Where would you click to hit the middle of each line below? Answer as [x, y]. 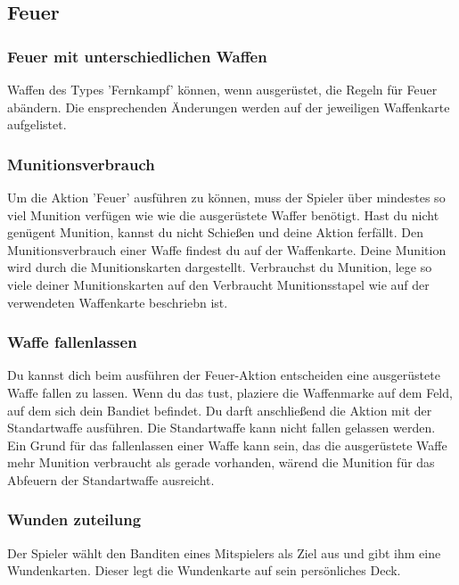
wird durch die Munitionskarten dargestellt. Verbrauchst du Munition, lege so [220, 267]
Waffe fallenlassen [72, 342]
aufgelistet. [37, 124]
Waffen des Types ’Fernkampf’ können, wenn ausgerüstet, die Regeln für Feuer [222, 89]
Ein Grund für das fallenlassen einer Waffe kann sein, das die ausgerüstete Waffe [227, 445]
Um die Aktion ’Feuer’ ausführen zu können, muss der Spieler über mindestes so [226, 197]
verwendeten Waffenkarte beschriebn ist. [118, 302]
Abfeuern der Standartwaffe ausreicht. [111, 479]
